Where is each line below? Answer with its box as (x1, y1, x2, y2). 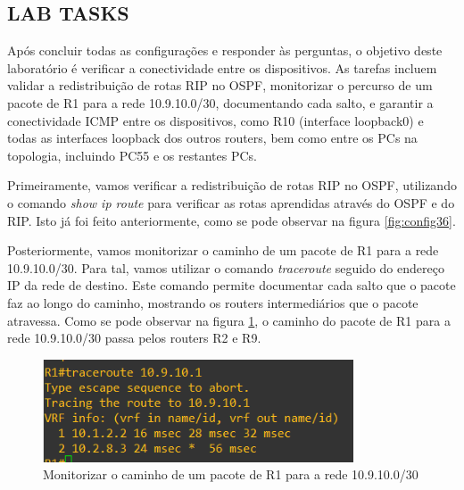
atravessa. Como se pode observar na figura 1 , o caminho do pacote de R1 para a (7, 311, 451, 329)
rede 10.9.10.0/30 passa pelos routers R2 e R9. (7, 328, 261, 347)
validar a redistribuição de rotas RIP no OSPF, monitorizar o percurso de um (7, 76, 433, 95)
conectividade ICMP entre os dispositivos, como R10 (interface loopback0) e (7, 111, 424, 129)
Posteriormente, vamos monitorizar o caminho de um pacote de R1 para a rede (7, 241, 439, 260)
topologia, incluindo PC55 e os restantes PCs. (7, 145, 257, 164)
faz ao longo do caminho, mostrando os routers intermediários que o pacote (7, 293, 418, 311)
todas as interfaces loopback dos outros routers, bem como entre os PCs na (7, 129, 418, 147)
